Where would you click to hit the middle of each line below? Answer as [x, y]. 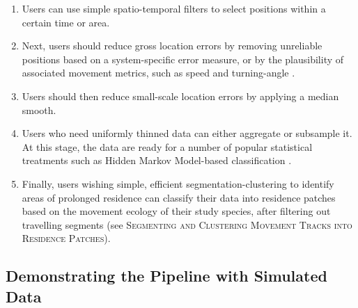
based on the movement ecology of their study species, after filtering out [176, 211]
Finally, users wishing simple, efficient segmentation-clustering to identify [178, 183]
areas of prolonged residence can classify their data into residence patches [179, 197]
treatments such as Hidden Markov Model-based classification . [157, 160]
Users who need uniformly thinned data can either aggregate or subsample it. [187, 133]
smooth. [39, 110]
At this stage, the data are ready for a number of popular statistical [167, 146]
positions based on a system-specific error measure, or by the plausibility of [183, 59]
